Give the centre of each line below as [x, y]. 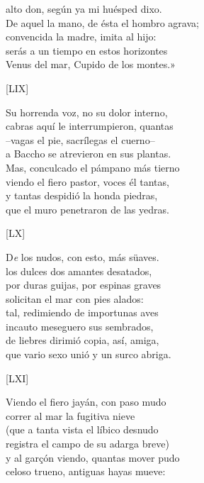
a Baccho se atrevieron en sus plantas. [89, 154]
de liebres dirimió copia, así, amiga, [83, 340]
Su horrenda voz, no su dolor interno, [87, 112]
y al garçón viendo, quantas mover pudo [93, 457]
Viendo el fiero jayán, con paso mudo [86, 402]
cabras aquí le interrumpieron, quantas [90, 126]
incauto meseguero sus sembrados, [80, 326]
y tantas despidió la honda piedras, [82, 195]
